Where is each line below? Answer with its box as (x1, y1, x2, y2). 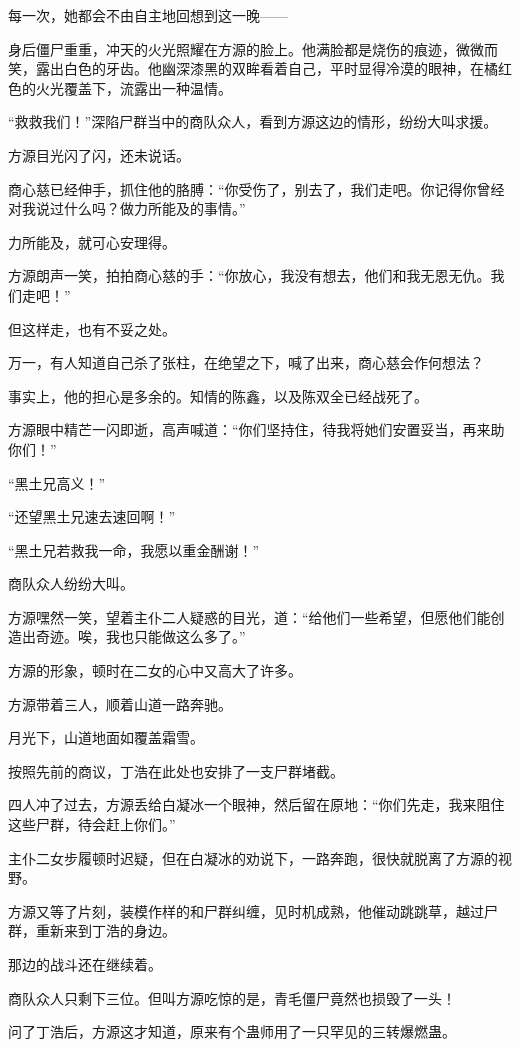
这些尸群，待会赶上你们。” (8, 814, 176, 835)
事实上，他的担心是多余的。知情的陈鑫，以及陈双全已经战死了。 (8, 385, 428, 406)
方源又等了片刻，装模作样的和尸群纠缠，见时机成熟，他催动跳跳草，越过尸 (8, 900, 498, 921)
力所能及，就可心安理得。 (8, 231, 176, 252)
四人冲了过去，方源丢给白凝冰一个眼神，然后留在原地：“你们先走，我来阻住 (8, 794, 505, 815)
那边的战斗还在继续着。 (8, 954, 162, 974)
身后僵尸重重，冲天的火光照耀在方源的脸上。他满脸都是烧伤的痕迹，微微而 (8, 38, 498, 59)
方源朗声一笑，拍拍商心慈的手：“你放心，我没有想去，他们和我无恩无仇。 (8, 265, 491, 286)
